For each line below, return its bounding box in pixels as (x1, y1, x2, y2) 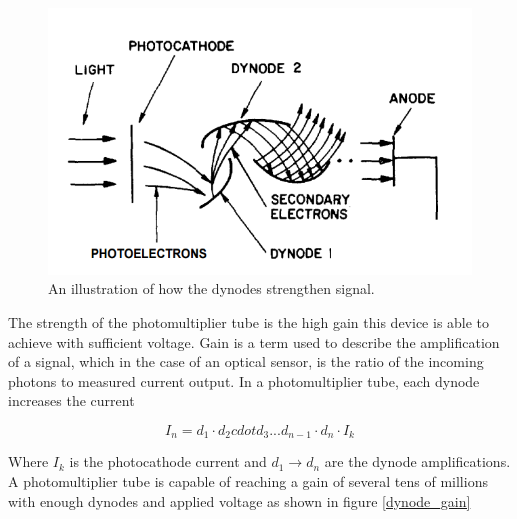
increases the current (8, 390, 135, 411)
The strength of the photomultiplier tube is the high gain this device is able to (8, 312, 490, 333)
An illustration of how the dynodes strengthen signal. (48, 278, 375, 299)
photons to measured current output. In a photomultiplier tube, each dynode (8, 370, 480, 391)
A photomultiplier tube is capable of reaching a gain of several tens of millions (8, 471, 488, 492)
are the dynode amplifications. (324, 451, 511, 472)
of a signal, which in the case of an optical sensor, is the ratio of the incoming (8, 351, 484, 372)
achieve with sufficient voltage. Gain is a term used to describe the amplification (8, 331, 500, 352)
